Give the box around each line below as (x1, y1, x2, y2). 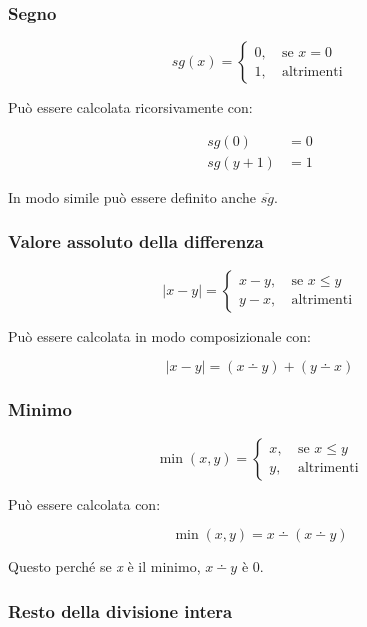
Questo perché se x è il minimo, (8, 556, 201, 577)
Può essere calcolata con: (8, 493, 161, 514)
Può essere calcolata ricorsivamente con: (8, 97, 253, 118)
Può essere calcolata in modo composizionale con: (8, 325, 311, 346)
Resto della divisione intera (8, 598, 233, 623)
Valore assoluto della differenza (8, 229, 264, 254)
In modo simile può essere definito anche (8, 186, 256, 207)
